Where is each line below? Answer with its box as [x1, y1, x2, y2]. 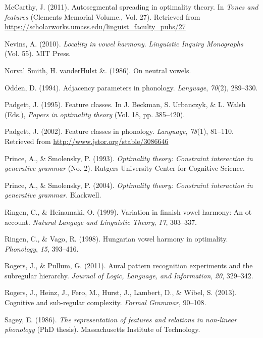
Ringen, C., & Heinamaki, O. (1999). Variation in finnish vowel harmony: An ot [5, 206, 252, 217]
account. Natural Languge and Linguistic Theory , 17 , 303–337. [5, 216, 197, 227]
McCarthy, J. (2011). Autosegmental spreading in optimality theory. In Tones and [5, 2, 258, 12]
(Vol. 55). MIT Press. [5, 48, 71, 59]
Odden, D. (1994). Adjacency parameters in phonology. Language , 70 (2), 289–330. [5, 82, 258, 92]
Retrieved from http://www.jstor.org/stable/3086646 [5, 135, 169, 146]
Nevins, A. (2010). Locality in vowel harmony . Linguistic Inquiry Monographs [5, 38, 243, 49]
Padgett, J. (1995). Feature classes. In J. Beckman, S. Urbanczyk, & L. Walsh [5, 99, 246, 110]
